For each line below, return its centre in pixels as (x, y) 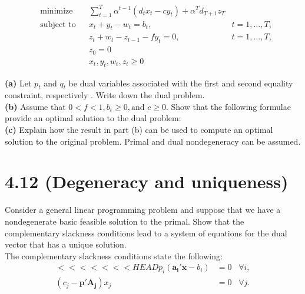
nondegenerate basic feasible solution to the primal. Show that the (125, 221)
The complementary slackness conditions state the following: (114, 255)
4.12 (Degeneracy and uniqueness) (147, 181)
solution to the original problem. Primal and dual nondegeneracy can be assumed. (153, 141)
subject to (58, 24)
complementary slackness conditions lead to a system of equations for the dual (146, 233)
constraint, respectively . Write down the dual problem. (105, 95)
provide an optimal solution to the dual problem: (93, 118)
